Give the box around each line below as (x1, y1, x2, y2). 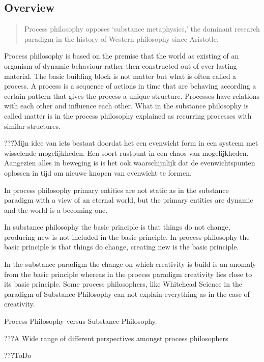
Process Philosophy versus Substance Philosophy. (4, 316, 157, 326)
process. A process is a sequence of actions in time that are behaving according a (4, 80, 256, 91)
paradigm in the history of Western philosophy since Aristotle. (24, 33, 219, 44)
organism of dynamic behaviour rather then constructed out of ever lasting (4, 60, 237, 71)
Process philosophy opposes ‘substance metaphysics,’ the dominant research (24, 23, 260, 34)
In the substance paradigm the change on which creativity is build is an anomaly (4, 259, 256, 269)
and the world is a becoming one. (4, 204, 108, 215)
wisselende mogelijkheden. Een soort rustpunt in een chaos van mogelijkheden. (4, 147, 249, 158)
